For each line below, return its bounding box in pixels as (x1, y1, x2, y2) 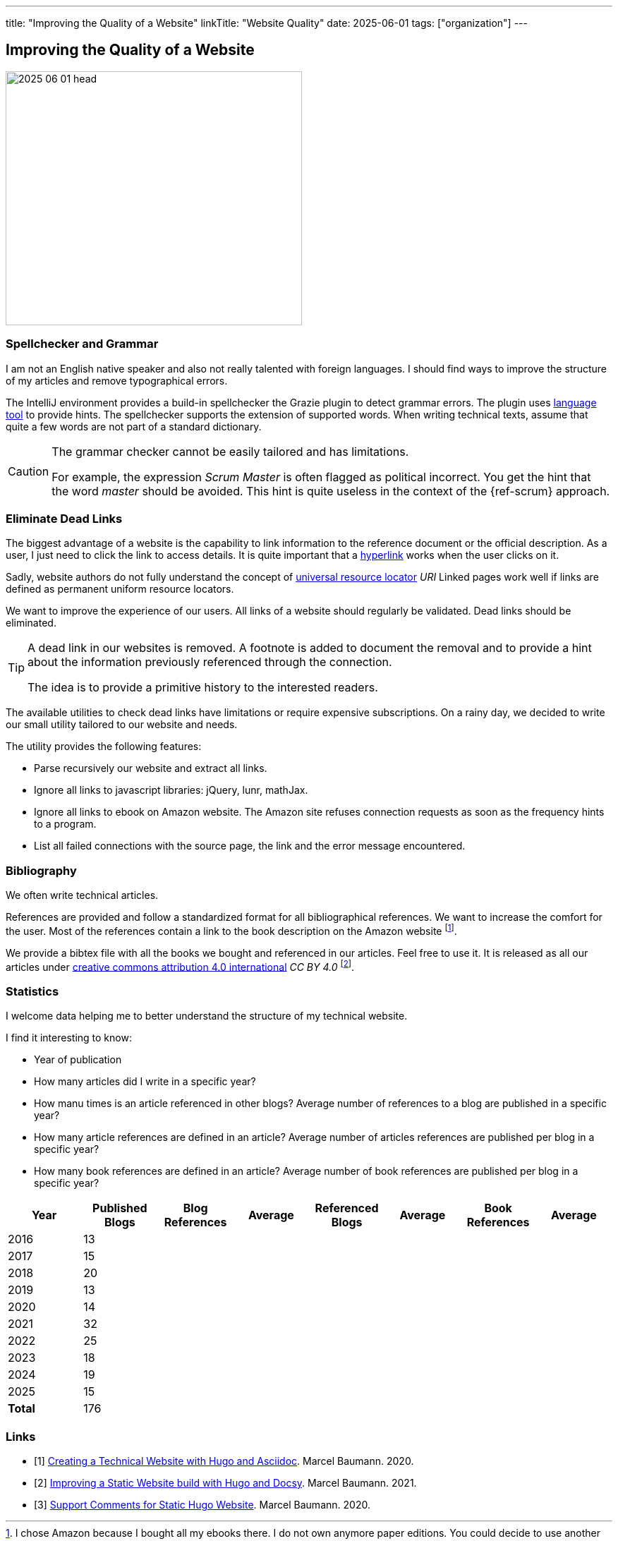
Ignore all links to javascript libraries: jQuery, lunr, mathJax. (34, 784, 308, 797)
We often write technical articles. (6, 889, 159, 902)
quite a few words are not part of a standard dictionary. (6, 420, 262, 433)
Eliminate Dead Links (6, 511, 123, 526)
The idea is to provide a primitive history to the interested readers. (28, 680, 378, 695)
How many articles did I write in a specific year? (34, 1075, 256, 1088)
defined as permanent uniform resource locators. (6, 583, 234, 596)
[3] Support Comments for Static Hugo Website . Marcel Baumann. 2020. (34, 1498, 370, 1511)
